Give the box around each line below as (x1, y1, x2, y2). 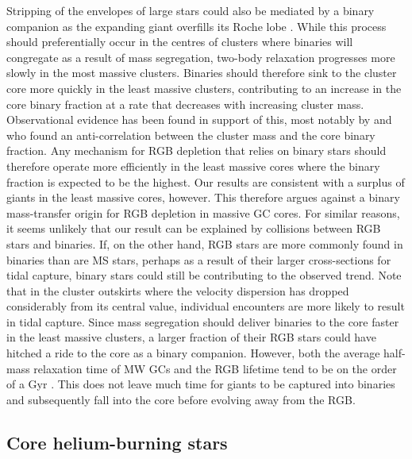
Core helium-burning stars (6, 430, 228, 454)
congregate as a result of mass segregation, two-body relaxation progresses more (6, 48, 395, 65)
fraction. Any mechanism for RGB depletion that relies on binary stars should (6, 142, 387, 159)
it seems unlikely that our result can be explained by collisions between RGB (6, 220, 381, 237)
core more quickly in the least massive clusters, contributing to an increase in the (6, 79, 402, 96)
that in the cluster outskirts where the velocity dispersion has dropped (6, 282, 349, 299)
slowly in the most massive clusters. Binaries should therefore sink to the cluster (6, 64, 397, 81)
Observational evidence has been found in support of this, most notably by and (6, 111, 392, 128)
